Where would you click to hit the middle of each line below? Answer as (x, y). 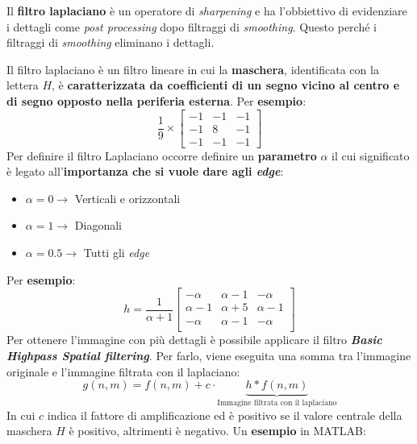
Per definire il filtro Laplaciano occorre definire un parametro (162, 155)
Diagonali (98, 225)
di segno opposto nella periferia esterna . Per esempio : (156, 100)
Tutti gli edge (117, 253)
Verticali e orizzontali (127, 198)
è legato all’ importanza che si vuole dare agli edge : (145, 171)
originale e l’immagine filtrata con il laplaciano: (123, 371)
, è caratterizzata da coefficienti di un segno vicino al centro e (226, 85)
